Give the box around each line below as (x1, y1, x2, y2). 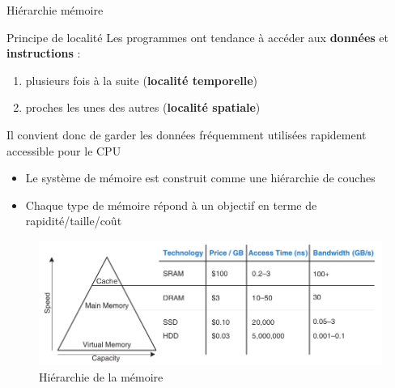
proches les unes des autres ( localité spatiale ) (25, 99, 261, 116)
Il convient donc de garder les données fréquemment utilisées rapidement (6, 126, 367, 143)
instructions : (6, 45, 81, 62)
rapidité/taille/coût (25, 212, 122, 229)
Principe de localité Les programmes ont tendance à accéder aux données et (6, 28, 389, 45)
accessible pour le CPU (6, 142, 121, 159)
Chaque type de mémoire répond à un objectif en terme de (25, 196, 317, 213)
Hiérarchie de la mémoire (39, 368, 164, 385)
